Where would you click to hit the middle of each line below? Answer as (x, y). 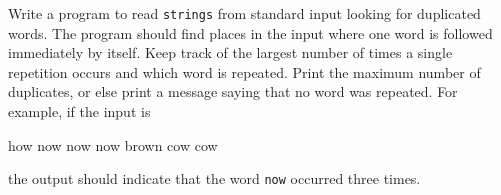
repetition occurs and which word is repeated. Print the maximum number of (244, 71)
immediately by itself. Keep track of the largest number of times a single (230, 52)
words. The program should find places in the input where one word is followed (250, 32)
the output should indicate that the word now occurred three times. (214, 178)
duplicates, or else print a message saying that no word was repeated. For (233, 91)
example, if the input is (79, 111)
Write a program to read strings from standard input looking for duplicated (244, 13)
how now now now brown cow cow (113, 144)
